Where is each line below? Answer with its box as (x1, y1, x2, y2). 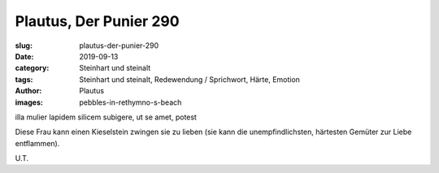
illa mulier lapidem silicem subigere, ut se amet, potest (15, 112, 197, 122)
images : (15, 97, 44, 107)
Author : (15, 86, 42, 96)
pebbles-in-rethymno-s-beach (79, 97, 182, 107)
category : (15, 63, 50, 73)
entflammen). (15, 138, 60, 148)
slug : (15, 41, 33, 50)
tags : (15, 74, 33, 84)
